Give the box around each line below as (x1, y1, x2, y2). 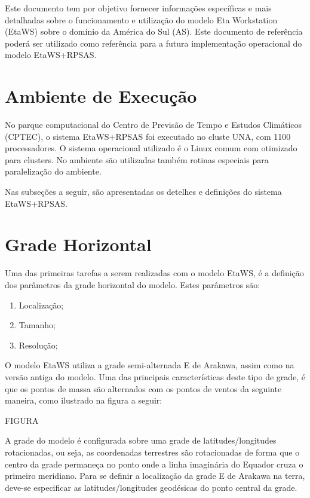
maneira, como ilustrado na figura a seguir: (5, 394, 162, 407)
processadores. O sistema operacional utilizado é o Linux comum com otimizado (5, 142, 297, 154)
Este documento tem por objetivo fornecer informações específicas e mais (5, 2, 272, 14)
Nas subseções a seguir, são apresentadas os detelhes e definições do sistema (5, 185, 282, 198)
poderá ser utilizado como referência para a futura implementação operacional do (5, 36, 302, 49)
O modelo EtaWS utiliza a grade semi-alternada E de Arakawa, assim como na (5, 359, 294, 371)
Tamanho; (19, 319, 56, 331)
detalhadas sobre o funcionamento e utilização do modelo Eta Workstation (5, 13, 278, 26)
